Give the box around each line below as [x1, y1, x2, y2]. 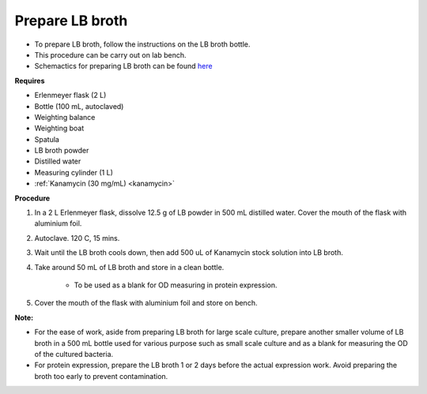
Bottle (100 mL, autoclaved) [34, 101, 124, 111]
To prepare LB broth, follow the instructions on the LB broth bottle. [34, 39, 251, 49]
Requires [14, 76, 45, 85]
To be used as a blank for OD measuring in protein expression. [74, 280, 278, 290]
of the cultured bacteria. [34, 349, 114, 358]
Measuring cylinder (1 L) [34, 167, 114, 177]
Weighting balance [34, 112, 96, 122]
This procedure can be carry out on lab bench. [34, 50, 187, 59]
